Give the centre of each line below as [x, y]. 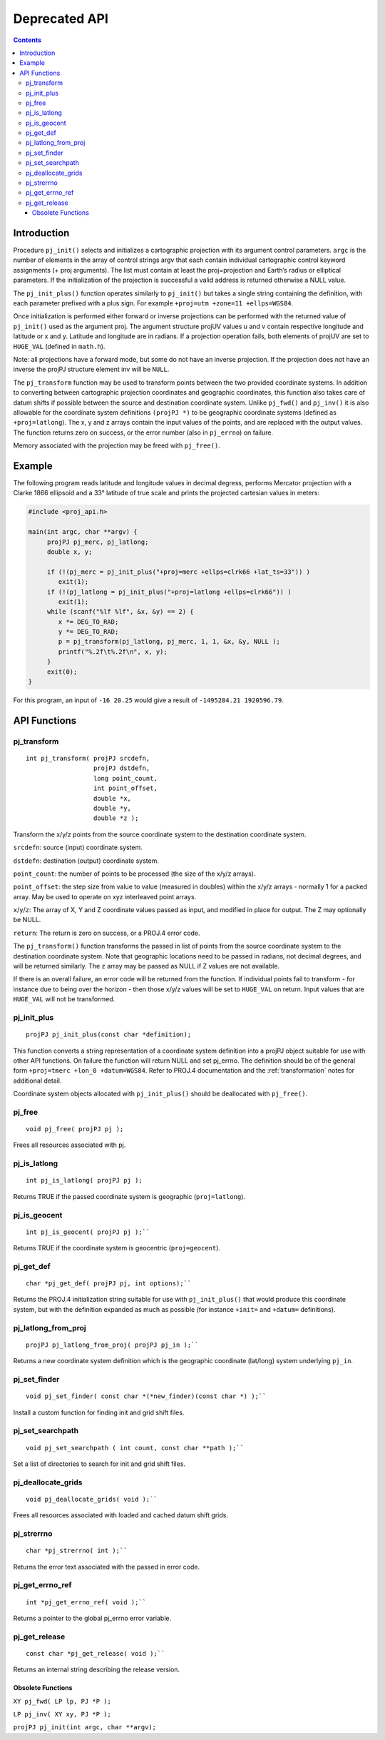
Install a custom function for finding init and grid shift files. [99, 1412]
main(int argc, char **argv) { [83, 532]
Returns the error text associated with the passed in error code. [106, 1567]
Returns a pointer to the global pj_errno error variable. [92, 1618]
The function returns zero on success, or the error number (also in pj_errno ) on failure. [143, 433]
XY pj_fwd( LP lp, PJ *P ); [62, 1701]
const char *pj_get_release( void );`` [96, 1653]
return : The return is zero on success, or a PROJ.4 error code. [107, 933]
